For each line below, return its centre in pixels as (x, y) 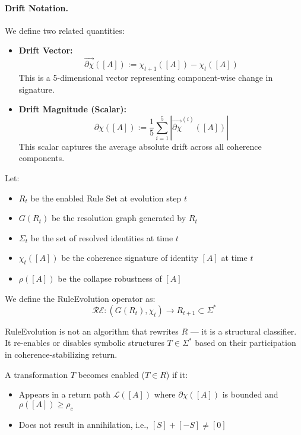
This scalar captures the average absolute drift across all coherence (140, 146)
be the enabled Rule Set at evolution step (106, 198)
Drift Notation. (37, 7)
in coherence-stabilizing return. (61, 354)
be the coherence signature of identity (130, 258)
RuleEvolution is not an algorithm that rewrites (92, 331)
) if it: (177, 374)
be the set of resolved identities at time (102, 237)
